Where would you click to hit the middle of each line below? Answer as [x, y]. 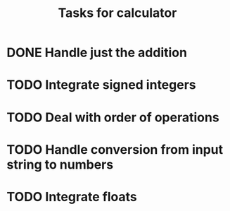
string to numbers [60, 164]
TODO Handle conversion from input [115, 149]
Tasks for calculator [117, 13]
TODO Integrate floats [72, 197]
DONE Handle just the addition [97, 53]
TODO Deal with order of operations [113, 117]
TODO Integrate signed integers [101, 85]
